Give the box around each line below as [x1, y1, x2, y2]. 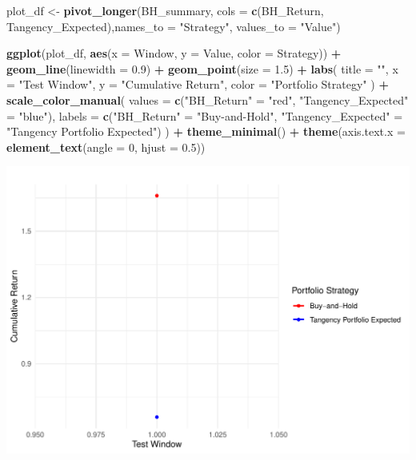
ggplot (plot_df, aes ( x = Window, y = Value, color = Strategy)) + [6, 45, 342, 61]
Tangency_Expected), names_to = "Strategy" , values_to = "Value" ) [6, 18, 341, 34]
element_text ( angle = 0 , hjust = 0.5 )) [6, 138, 206, 155]
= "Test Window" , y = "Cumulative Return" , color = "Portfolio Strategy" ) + [6, 76, 389, 93]
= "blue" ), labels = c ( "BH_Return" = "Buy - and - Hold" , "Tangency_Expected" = [6, 107, 403, 124]
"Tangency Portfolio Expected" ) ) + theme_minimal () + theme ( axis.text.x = [6, 123, 406, 140]
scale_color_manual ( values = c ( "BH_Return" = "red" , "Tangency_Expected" [6, 91, 409, 108]
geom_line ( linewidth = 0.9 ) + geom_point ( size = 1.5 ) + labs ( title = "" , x [6, 60, 398, 77]
